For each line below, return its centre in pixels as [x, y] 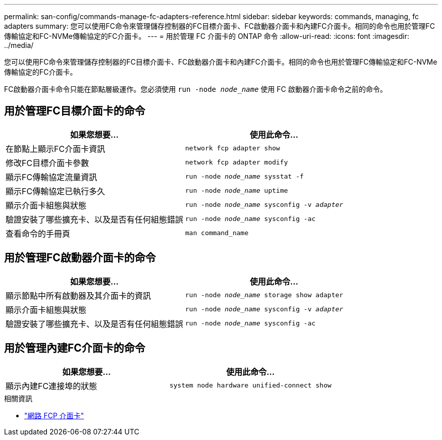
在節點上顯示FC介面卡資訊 [56, 149]
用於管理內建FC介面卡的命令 [75, 348]
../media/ [19, 45]
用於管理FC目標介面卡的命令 [75, 111]
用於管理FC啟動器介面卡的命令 [80, 258]
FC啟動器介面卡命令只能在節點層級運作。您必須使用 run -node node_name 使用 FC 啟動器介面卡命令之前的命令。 [196, 89]
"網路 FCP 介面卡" [54, 415]
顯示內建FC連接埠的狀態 [51, 386]
